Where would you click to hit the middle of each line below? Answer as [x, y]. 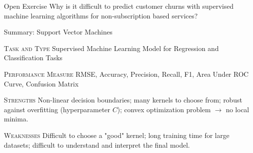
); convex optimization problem [164, 109]
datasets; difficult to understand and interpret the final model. [97, 144]
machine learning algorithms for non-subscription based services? [101, 15]
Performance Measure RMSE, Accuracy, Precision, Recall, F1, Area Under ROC [126, 74]
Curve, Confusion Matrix [41, 83]
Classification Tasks [33, 58]
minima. [16, 119]
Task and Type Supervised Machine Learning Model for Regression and [111, 48]
